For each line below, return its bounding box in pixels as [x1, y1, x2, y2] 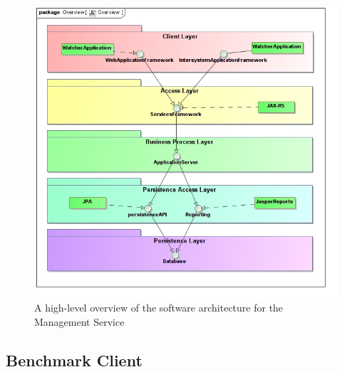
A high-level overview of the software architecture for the [34, 300, 284, 315]
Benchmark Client [6, 349, 142, 371]
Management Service [34, 314, 125, 329]
